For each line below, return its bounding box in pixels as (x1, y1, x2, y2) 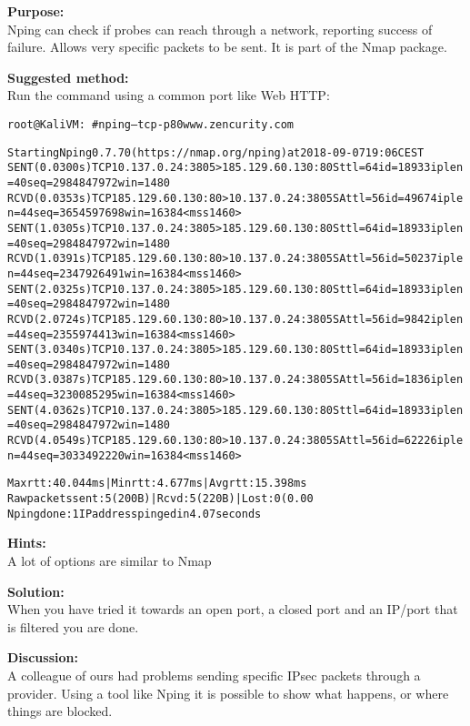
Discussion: (7, 648, 78, 667)
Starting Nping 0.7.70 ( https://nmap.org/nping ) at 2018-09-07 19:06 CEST (7, 146, 425, 159)
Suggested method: (7, 67, 129, 86)
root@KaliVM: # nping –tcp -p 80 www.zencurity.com (7, 117, 295, 131)
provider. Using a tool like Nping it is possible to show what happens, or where (7, 683, 449, 702)
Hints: (7, 533, 46, 552)
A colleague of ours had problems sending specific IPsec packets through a (7, 665, 421, 684)
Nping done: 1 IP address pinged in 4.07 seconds (7, 507, 262, 520)
